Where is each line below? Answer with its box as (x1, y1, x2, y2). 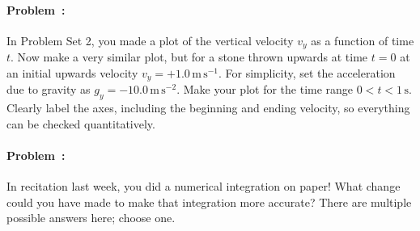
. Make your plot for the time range (176, 81, 354, 98)
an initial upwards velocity (6, 64, 138, 81)
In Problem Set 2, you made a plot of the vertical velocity (6, 31, 294, 48)
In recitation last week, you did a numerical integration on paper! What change (6, 178, 401, 195)
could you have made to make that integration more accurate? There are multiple (6, 193, 412, 210)
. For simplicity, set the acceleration (218, 64, 396, 81)
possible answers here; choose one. (6, 209, 176, 226)
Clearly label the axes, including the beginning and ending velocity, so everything (6, 99, 410, 116)
